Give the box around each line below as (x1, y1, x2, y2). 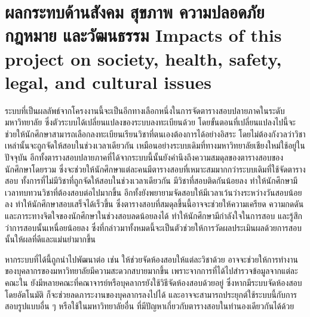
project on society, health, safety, (5, 46, 282, 70)
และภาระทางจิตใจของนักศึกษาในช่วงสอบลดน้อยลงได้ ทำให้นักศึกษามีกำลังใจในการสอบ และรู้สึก (5, 210, 303, 222)
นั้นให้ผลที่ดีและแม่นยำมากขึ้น (5, 233, 96, 245)
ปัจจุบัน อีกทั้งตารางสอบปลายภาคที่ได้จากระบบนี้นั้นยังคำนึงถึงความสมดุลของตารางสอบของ (5, 151, 284, 164)
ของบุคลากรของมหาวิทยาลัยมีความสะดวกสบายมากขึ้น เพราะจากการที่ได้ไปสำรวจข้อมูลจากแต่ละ (5, 264, 298, 277)
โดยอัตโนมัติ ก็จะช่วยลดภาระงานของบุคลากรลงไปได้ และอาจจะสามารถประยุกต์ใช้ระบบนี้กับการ (5, 288, 297, 300)
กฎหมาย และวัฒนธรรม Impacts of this (5, 23, 282, 47)
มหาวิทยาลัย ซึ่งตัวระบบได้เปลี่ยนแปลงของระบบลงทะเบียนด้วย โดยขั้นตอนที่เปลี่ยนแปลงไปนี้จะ (5, 116, 296, 128)
